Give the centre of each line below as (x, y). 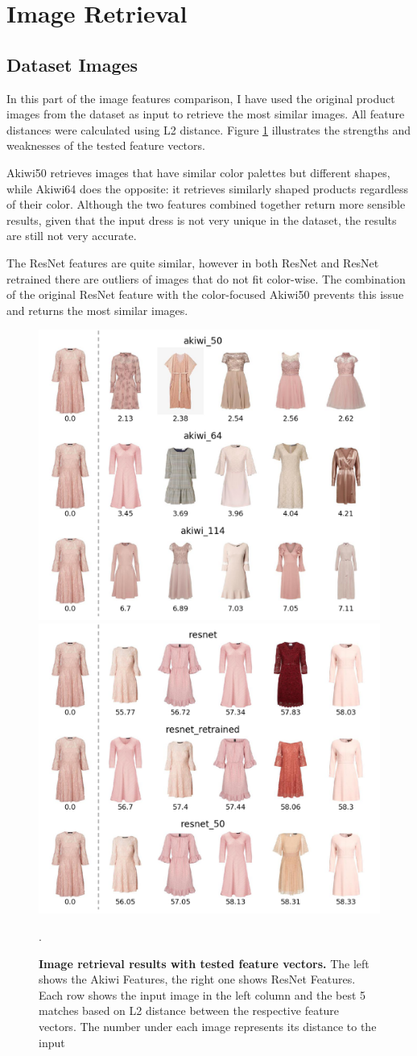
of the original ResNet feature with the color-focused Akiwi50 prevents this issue (205, 294)
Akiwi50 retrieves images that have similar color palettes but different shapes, (198, 172)
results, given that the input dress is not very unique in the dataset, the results (202, 219)
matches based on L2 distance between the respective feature (189, 1010)
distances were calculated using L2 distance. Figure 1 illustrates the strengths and (209, 129)
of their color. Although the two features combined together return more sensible (206, 204)
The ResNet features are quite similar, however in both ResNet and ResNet (193, 262)
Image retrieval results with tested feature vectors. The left (204, 963)
